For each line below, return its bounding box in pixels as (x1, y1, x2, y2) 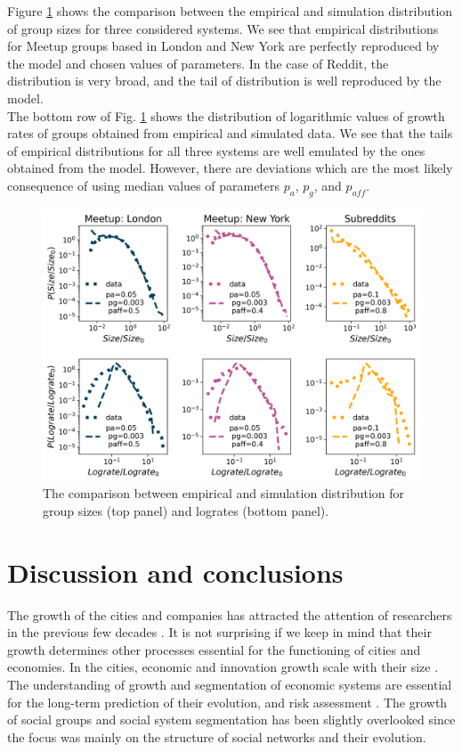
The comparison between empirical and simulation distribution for (43, 484, 405, 503)
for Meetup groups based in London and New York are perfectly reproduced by (7, 37, 440, 55)
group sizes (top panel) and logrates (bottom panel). (43, 501, 329, 519)
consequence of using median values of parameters (7, 176, 280, 194)
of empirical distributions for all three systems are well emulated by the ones (7, 141, 426, 159)
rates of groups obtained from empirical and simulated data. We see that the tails (7, 124, 453, 143)
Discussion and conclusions (7, 553, 344, 590)
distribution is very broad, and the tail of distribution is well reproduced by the (7, 71, 442, 90)
